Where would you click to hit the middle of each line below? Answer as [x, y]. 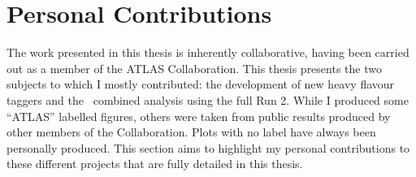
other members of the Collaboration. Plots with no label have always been [191, 132]
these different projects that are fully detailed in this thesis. [155, 164]
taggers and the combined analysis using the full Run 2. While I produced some [208, 99]
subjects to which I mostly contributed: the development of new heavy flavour [201, 84]
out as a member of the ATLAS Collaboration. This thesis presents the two [194, 68]
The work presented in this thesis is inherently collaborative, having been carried [208, 52]
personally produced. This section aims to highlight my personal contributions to [208, 147]
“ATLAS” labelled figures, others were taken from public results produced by [199, 116]
